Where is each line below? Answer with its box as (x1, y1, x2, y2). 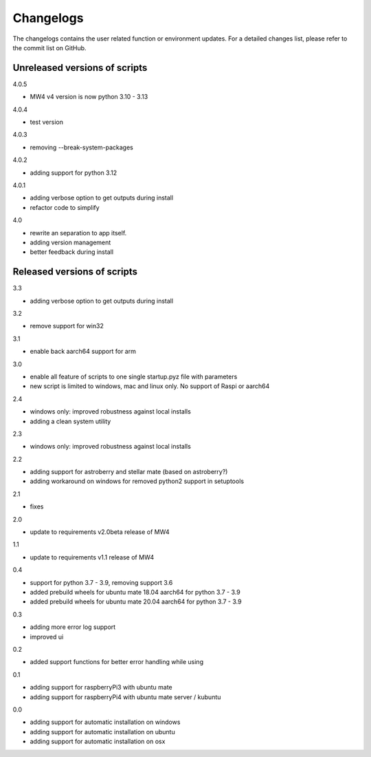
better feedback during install (30, 248, 113, 256)
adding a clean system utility (30, 417, 111, 425)
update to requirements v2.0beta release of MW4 (30, 528, 170, 536)
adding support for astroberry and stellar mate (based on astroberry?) (30, 468, 228, 476)
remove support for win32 (30, 322, 104, 330)
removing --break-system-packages (30, 143, 133, 151)
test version (30, 118, 63, 127)
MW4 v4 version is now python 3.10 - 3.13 (30, 93, 148, 101)
